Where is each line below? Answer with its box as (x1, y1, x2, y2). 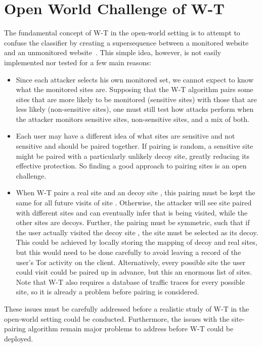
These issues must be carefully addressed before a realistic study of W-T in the (4, 303, 249, 314)
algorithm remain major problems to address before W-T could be (28, 323, 234, 334)
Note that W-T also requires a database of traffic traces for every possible (16, 276, 245, 287)
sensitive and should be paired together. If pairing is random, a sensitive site (16, 141, 253, 151)
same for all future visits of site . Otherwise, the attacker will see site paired (16, 197, 252, 208)
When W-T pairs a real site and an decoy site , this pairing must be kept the (16, 187, 255, 198)
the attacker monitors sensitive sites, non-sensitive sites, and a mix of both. (16, 113, 249, 124)
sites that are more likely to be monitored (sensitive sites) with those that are (16, 94, 257, 104)
